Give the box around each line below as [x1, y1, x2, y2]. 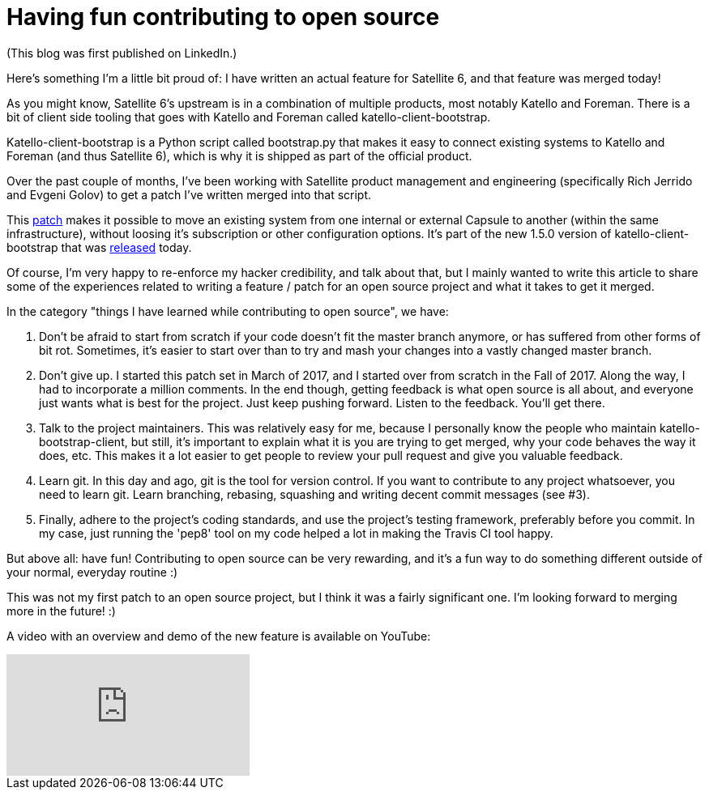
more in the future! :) [6, 603, 116, 618]
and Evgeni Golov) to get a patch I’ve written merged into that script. [6, 187, 372, 202]
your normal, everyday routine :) [6, 564, 178, 579]
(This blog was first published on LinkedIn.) [6, 45, 237, 60]
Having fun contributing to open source [6, 3, 440, 31]
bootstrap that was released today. [6, 240, 192, 254]
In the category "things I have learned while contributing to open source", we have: [6, 304, 449, 318]
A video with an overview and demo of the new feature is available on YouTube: [6, 628, 431, 643]
